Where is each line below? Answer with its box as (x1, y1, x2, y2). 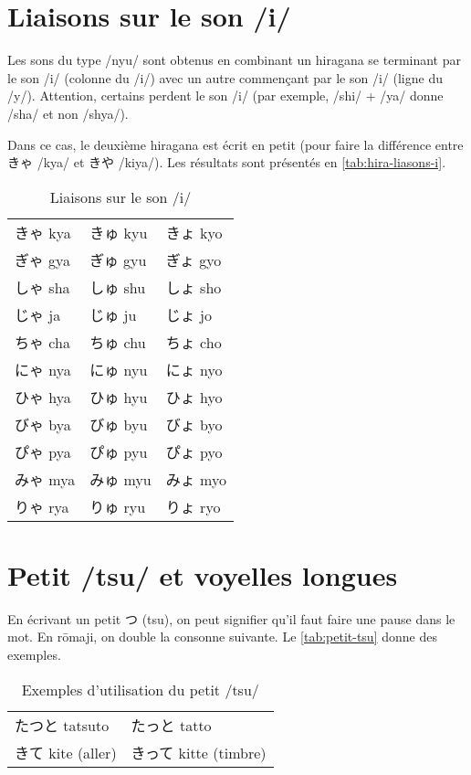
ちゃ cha (15, 331, 70, 353)
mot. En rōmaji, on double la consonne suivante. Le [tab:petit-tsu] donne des (7, 627, 437, 646)
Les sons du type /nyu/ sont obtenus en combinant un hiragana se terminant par (7, 50, 461, 69)
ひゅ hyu (89, 386, 148, 408)
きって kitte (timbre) (131, 741, 267, 763)
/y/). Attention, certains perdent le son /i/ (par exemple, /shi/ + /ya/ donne (7, 86, 444, 105)
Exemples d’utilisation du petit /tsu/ (21, 678, 259, 700)
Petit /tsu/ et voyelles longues (7, 556, 398, 593)
